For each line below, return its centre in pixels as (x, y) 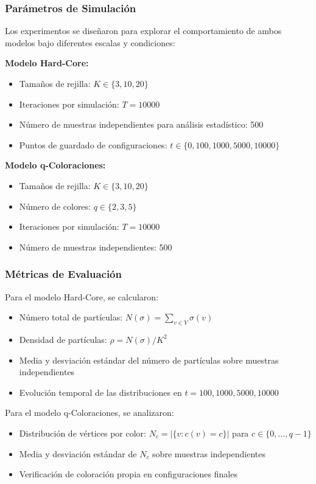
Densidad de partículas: (63, 339)
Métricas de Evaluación (63, 274)
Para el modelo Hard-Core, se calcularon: (82, 296)
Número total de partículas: (71, 317)
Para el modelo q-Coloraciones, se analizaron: (90, 413)
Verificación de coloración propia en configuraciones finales (128, 474)
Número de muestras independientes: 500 (96, 247)
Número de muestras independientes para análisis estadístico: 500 (141, 124)
